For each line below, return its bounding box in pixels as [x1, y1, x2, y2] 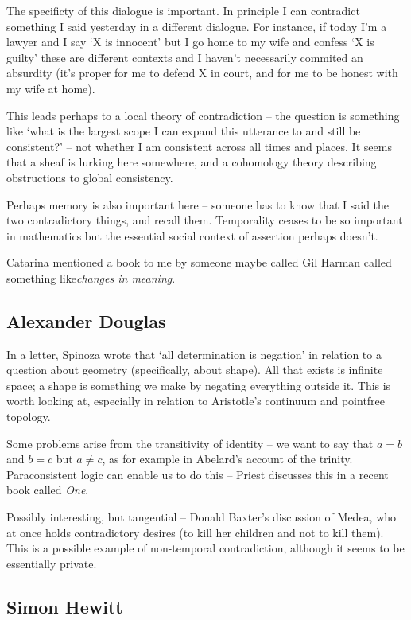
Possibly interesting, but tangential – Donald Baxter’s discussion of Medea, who [6, 509, 397, 525]
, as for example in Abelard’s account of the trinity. [102, 450, 353, 467]
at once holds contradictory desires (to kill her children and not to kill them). [6, 524, 384, 540]
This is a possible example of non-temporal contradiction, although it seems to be [6, 540, 405, 556]
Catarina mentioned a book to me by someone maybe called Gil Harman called [6, 254, 392, 271]
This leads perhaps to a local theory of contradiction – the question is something [6, 107, 400, 123]
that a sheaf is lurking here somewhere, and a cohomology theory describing [6, 154, 377, 170]
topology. [6, 408, 51, 425]
